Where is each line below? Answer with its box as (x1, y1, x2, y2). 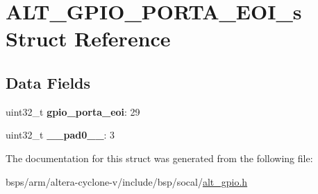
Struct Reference (6, 24, 171, 53)
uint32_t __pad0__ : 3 (6, 127, 115, 142)
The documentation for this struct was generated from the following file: (6, 150, 313, 165)
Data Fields (6, 71, 91, 93)
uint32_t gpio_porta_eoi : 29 (6, 104, 140, 118)
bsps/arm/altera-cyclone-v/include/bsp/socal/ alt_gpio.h (6, 174, 248, 188)
